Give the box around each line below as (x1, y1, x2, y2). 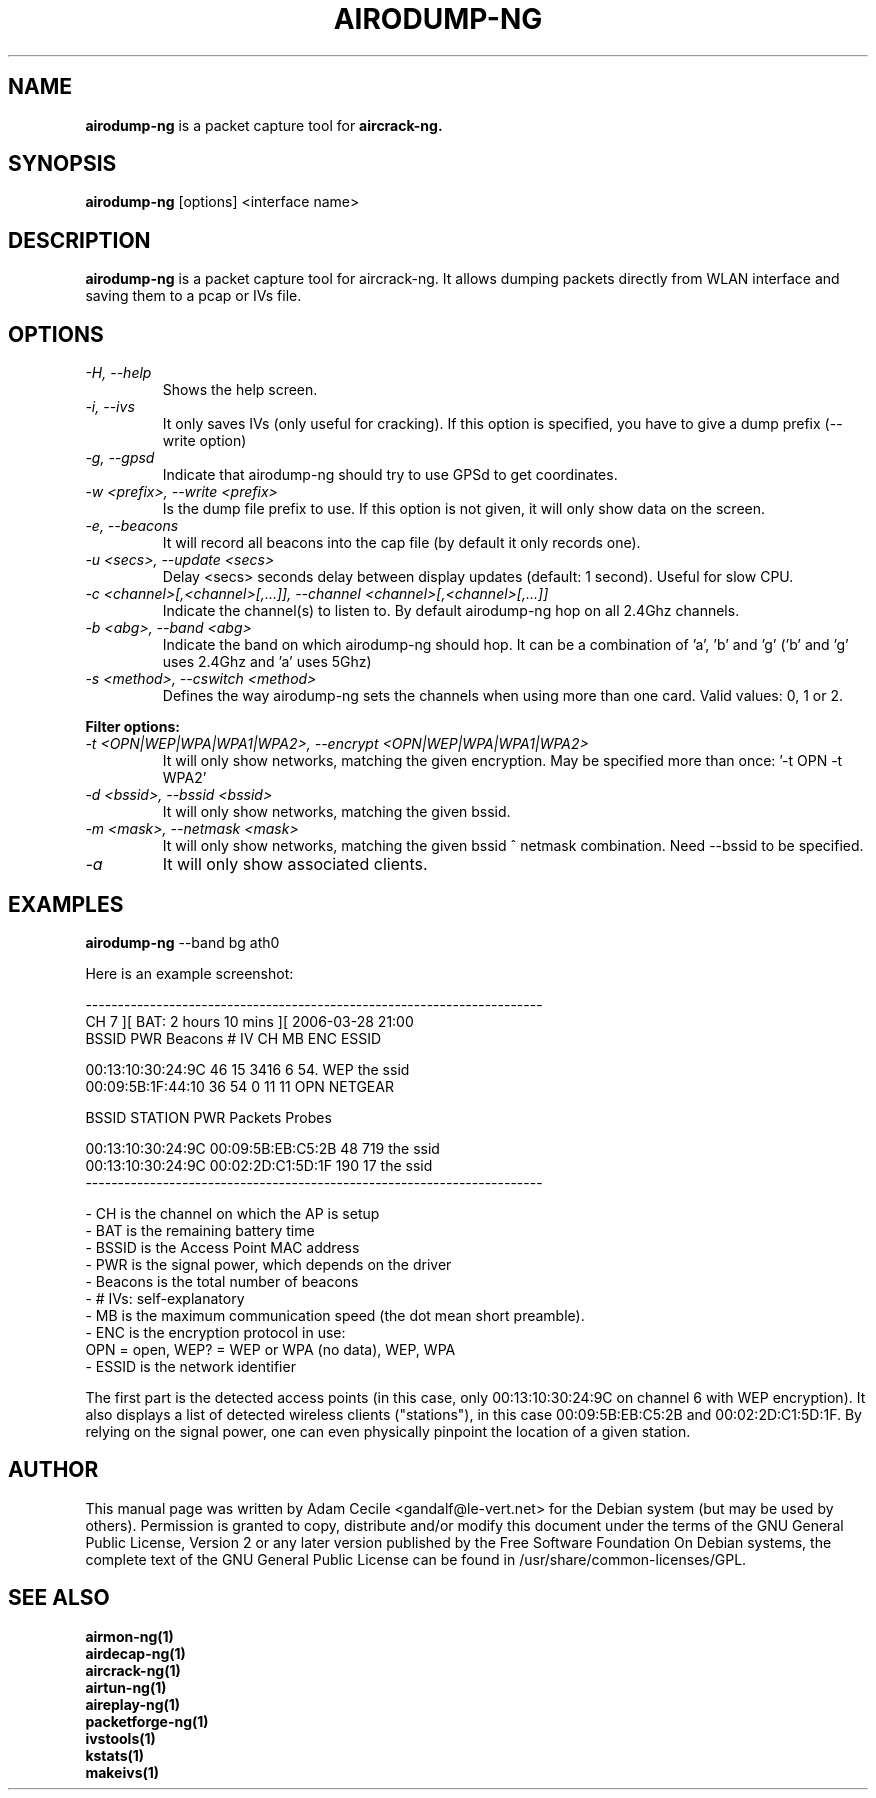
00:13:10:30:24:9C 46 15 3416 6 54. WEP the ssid (85, 1060, 410, 1078)
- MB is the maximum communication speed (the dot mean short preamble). (85, 1306, 585, 1324)
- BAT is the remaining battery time (85, 1221, 315, 1239)
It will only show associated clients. (162, 854, 428, 875)
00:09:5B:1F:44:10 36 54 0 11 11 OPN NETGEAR (85, 1077, 394, 1095)
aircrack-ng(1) (85, 1661, 181, 1679)
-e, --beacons (85, 517, 179, 535)
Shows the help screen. (162, 381, 318, 399)
